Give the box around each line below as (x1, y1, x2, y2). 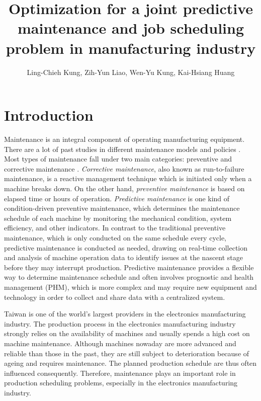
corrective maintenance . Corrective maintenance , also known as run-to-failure (4, 163, 244, 174)
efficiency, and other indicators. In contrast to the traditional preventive (4, 222, 226, 233)
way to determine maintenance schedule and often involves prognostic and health (4, 272, 254, 282)
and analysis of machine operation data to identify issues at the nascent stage (4, 252, 243, 263)
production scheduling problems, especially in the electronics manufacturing (4, 377, 238, 388)
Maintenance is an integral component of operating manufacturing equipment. (4, 134, 245, 144)
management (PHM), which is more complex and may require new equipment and (4, 281, 257, 292)
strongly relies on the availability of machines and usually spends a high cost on (4, 328, 250, 339)
